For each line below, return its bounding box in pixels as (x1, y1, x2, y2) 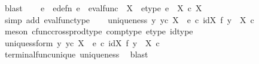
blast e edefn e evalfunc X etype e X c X (4, 2, 202, 14)
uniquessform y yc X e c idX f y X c (4, 36, 160, 49)
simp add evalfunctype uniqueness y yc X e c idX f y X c (4, 13, 254, 25)
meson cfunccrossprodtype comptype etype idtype (4, 25, 193, 37)
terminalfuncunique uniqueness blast (4, 48, 148, 60)
